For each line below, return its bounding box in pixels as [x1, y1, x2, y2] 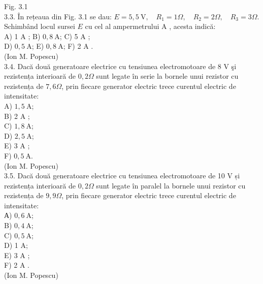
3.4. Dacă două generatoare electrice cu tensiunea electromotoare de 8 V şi [4, 60, 237, 71]
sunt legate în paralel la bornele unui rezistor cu [96, 180, 246, 191]
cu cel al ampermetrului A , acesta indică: [85, 21, 216, 31]
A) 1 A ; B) [4, 30, 41, 41]
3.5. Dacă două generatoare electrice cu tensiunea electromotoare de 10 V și [4, 170, 240, 181]
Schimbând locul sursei [4, 21, 75, 31]
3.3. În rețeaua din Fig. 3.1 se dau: [4, 11, 112, 21]
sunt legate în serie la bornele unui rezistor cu [96, 71, 239, 81]
